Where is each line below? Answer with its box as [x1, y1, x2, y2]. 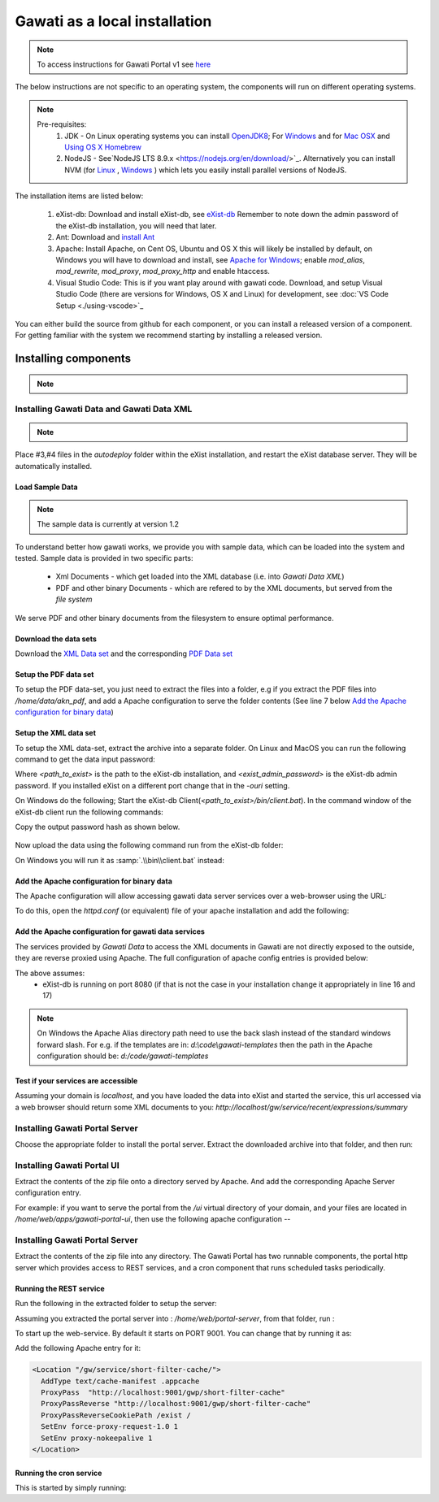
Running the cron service [15, 1468, 102, 1478]
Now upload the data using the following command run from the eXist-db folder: [15, 840, 284, 850]
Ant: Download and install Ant [55, 232, 155, 242]
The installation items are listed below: [15, 191, 144, 201]
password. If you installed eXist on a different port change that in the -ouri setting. [15, 780, 290, 790]
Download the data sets [15, 634, 98, 644]
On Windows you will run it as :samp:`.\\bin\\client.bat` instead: [15, 855, 225, 865]
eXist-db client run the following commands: [15, 807, 164, 817]
